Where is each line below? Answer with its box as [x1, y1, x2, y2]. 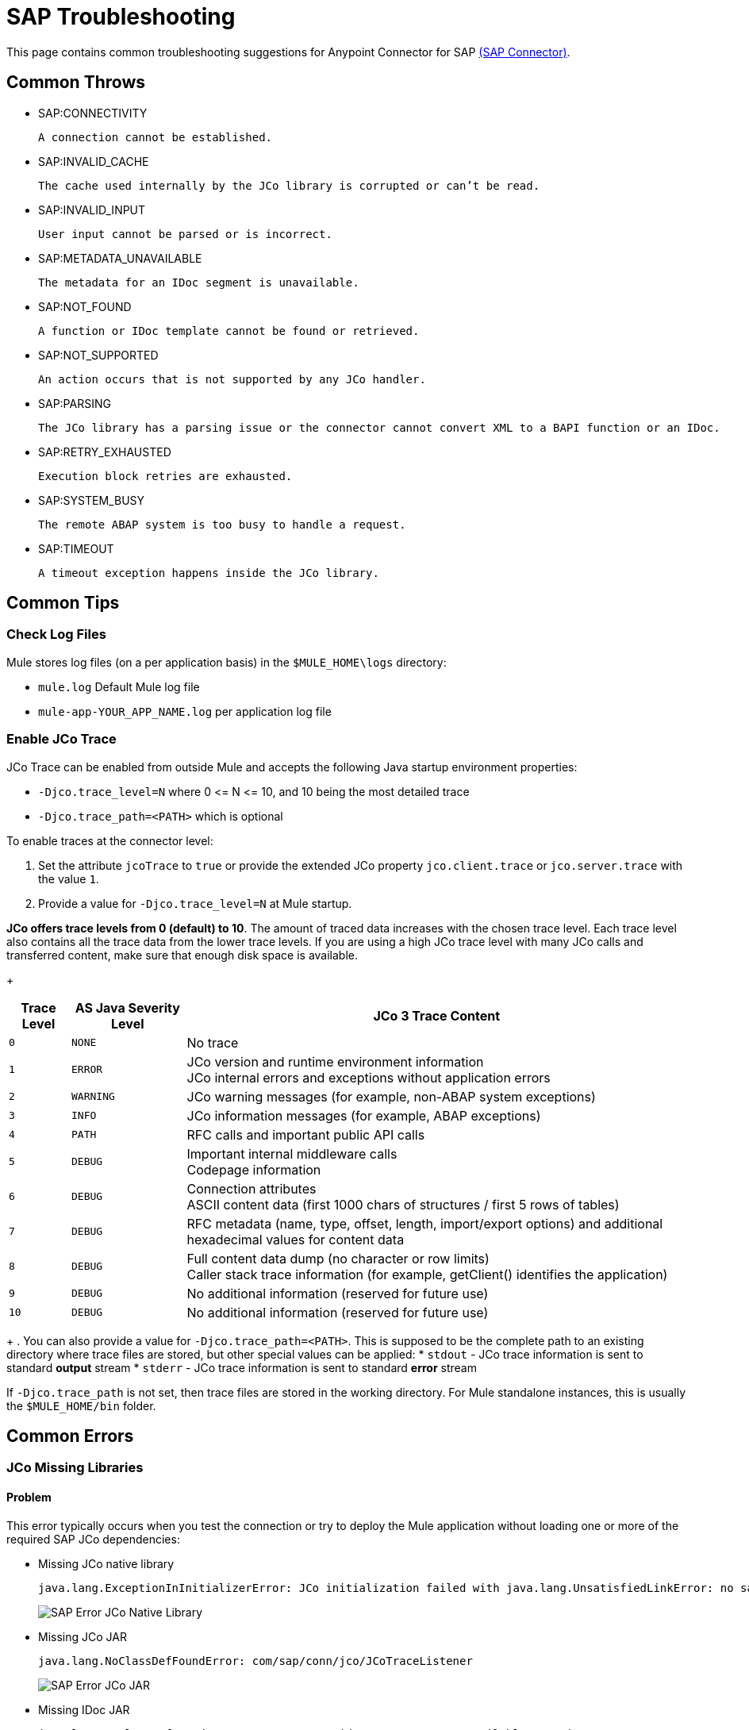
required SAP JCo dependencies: [6, 1532, 180, 1546]
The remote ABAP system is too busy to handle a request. [38, 517, 406, 531]
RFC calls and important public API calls [186, 1126, 425, 1143]
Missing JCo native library [38, 1556, 175, 1570]
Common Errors [6, 1425, 134, 1446]
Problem [6, 1490, 52, 1505]
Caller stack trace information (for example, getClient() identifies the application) [186, 1266, 668, 1282]
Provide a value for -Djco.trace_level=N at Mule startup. [38, 896, 352, 910]
